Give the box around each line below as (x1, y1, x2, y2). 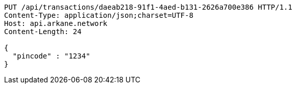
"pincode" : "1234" (12, 52, 90, 60)
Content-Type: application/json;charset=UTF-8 (4, 11, 193, 19)
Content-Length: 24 (4, 27, 82, 36)
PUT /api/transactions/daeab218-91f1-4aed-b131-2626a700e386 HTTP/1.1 (4, 3, 292, 11)
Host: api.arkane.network (4, 19, 108, 27)
